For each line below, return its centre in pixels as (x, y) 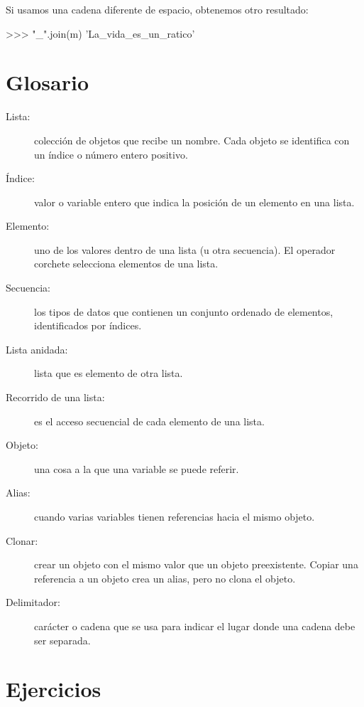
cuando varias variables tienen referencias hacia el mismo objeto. (175, 516)
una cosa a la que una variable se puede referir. (137, 468)
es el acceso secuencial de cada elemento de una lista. (149, 421)
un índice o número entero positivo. (111, 154)
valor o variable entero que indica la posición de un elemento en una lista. (194, 202)
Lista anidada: (37, 349)
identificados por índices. (88, 325)
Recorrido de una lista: (55, 397)
